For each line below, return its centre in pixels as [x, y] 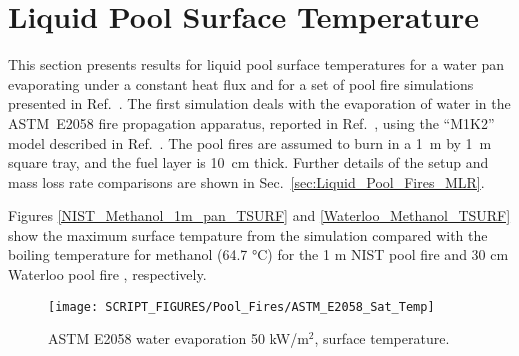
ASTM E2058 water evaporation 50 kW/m [178, 338]
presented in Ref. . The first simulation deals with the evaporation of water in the [259, 103]
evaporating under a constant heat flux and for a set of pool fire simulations [241, 83]
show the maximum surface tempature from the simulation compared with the [248, 234]
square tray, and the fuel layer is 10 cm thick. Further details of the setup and [248, 162]
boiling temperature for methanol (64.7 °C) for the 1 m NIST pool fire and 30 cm [258, 254]
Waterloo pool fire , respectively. [107, 274]
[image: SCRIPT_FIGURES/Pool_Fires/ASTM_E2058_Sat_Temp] [241, 306]
